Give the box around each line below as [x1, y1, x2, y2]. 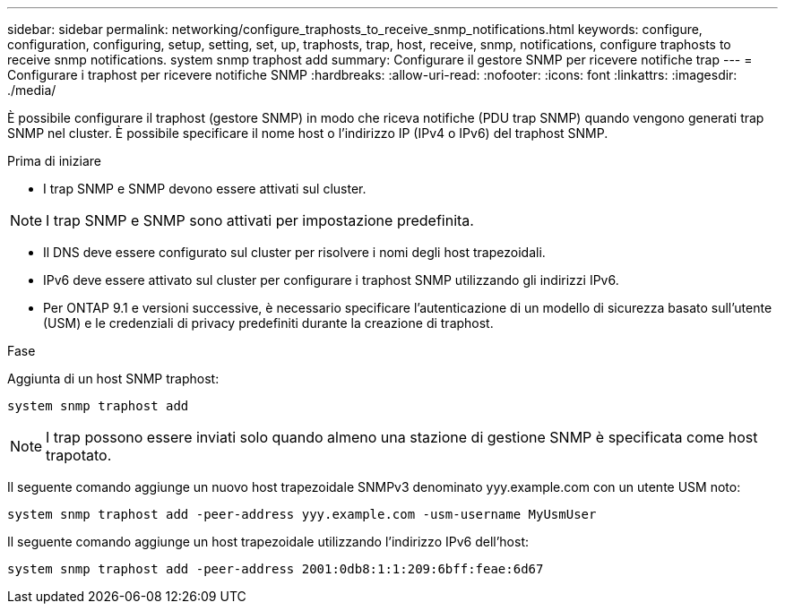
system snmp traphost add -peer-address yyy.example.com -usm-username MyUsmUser [7, 507, 597, 521]
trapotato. [46, 446, 112, 464]
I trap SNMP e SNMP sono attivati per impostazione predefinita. [46, 211, 474, 229]
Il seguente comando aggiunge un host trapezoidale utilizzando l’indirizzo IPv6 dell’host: [7, 534, 529, 549]
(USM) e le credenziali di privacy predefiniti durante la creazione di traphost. [43, 315, 494, 331]
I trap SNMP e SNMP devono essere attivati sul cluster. [43, 181, 367, 196]
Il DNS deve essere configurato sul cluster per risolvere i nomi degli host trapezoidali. [43, 245, 546, 260]
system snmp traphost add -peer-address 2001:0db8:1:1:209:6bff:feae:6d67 [7, 562, 544, 576]
